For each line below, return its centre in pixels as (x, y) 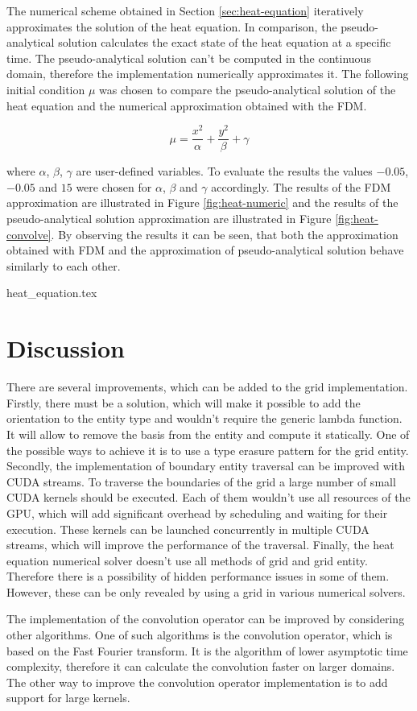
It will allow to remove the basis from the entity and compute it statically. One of (208, 434)
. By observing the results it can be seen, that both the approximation (225, 234)
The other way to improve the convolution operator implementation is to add (197, 682)
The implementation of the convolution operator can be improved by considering (206, 619)
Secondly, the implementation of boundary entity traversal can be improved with (206, 466)
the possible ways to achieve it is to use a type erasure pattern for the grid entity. (208, 450)
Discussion (66, 348)
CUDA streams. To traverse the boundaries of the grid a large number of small (201, 481)
